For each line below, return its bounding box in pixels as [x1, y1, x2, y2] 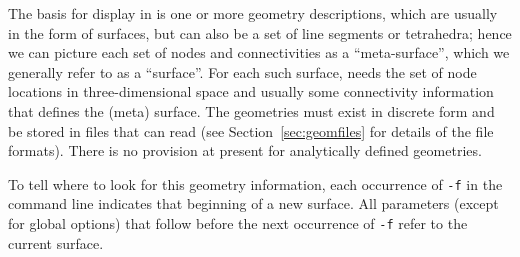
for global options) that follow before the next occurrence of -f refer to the [8, 213, 468, 233]
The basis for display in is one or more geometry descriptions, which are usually [8, 3, 498, 23]
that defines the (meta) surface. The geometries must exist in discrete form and [8, 100, 495, 121]
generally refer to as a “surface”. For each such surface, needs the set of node [8, 61, 477, 82]
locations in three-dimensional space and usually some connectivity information [8, 81, 494, 102]
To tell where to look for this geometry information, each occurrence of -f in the [8, 173, 503, 194]
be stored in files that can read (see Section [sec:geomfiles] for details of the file [8, 120, 494, 141]
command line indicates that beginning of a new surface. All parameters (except [8, 193, 499, 214]
